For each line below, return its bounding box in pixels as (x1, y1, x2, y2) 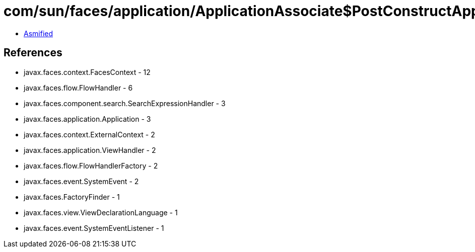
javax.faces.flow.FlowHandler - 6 (24, 83, 133, 92)
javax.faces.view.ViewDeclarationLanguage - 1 (24, 208, 178, 217)
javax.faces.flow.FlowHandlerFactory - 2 (24, 161, 158, 170)
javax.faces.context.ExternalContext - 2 (24, 130, 155, 139)
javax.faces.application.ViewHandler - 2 (24, 145, 156, 154)
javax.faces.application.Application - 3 (24, 114, 151, 123)
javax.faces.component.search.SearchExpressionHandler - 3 (24, 99, 226, 108)
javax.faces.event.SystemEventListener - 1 (24, 223, 164, 232)
